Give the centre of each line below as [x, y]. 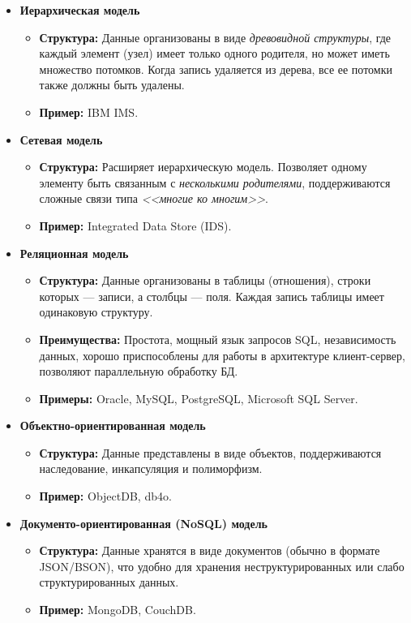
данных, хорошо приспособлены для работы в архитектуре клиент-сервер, [222, 355]
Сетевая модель [61, 139]
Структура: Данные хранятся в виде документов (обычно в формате [210, 550]
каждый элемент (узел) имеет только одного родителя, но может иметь [214, 53]
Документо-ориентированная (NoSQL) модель [143, 523]
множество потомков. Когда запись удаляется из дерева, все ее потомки [216, 69]
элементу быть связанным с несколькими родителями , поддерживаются [215, 182]
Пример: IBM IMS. [89, 112]
